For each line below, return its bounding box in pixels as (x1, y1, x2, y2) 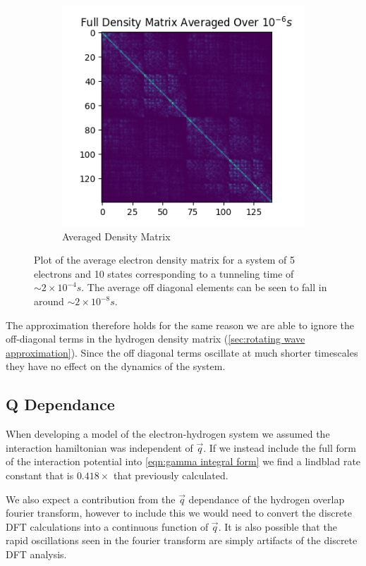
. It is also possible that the (218, 519, 337, 534)
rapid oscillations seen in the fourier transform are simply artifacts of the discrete (6, 533, 358, 548)
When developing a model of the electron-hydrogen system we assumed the (6, 426, 330, 441)
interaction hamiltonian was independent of (6, 440, 193, 455)
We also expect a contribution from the (6, 491, 176, 506)
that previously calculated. (114, 467, 228, 482)
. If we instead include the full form (203, 440, 356, 455)
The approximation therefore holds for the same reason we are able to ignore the (6, 317, 354, 332)
